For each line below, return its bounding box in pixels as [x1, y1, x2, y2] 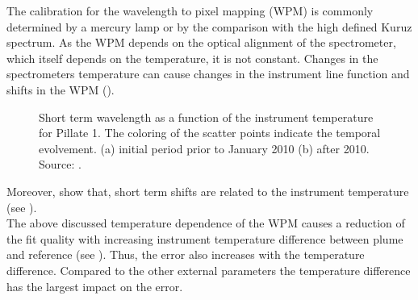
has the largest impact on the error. [6, 277, 183, 294]
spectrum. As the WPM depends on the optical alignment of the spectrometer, [6, 34, 396, 51]
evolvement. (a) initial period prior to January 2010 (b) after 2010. [39, 140, 370, 156]
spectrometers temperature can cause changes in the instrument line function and [6, 65, 410, 82]
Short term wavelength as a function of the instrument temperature [39, 108, 374, 125]
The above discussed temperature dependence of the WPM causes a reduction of [6, 215, 405, 231]
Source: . [39, 156, 82, 173]
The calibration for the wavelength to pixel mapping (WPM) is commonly [6, 2, 374, 19]
